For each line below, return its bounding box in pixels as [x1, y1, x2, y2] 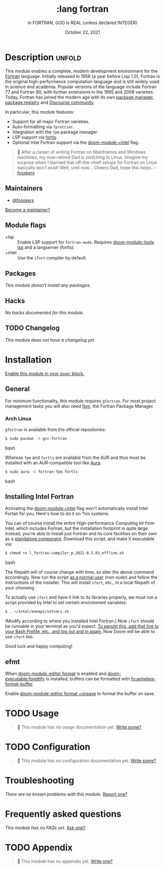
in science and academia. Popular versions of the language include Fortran [5, 84, 157, 90]
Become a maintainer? [5, 207, 51, 213]
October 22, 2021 [64, 29, 101, 35]
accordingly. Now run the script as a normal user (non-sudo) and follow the [5, 575, 158, 580]
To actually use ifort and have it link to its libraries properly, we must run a [5, 594, 157, 600]
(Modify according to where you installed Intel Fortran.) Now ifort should [5, 618, 154, 624]
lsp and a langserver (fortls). [17, 245, 75, 251]
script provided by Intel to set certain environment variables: [5, 600, 127, 606]
